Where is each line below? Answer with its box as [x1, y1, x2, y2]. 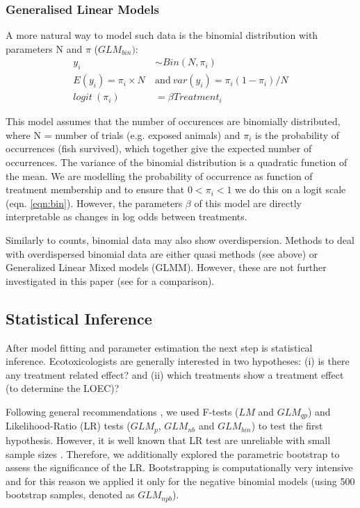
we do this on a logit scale [235, 182, 346, 197]
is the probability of [255, 127, 340, 142]
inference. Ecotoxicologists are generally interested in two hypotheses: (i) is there [6, 354, 350, 368]
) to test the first [251, 418, 323, 433]
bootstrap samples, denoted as [6, 487, 135, 502]
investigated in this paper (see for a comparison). [6, 273, 215, 288]
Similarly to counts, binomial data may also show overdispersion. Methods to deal [6, 233, 354, 247]
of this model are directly [194, 195, 302, 210]
